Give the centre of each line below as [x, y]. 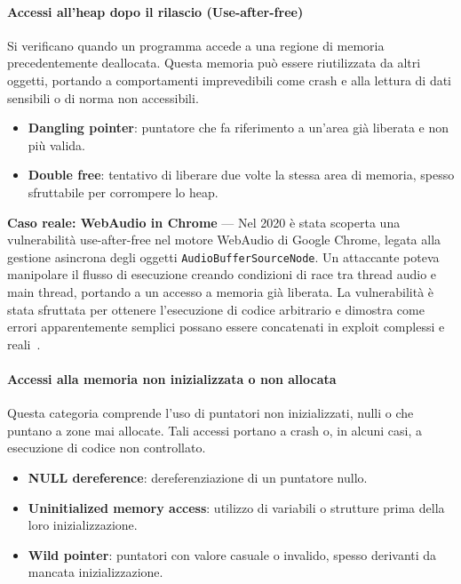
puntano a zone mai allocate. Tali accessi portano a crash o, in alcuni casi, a [215, 430]
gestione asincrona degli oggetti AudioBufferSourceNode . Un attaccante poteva [223, 256]
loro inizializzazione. [83, 525]
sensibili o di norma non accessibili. [103, 97]
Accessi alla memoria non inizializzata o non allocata [172, 378]
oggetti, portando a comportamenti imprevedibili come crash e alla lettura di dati [230, 80]
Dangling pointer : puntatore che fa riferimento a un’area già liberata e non [238, 128]
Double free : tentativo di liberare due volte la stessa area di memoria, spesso [241, 175]
